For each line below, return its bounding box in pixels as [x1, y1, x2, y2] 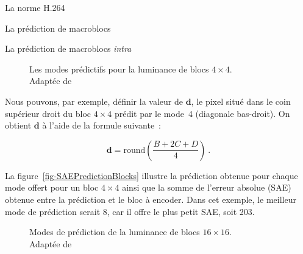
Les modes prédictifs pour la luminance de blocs [29, 62, 209, 75]
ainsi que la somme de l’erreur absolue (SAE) [122, 181, 291, 194]
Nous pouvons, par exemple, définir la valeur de [5, 94, 183, 107]
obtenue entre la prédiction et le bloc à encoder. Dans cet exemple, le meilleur [5, 192, 296, 205]
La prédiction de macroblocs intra [5, 42, 132, 55]
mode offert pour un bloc [5, 181, 99, 194]
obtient [5, 119, 32, 132]
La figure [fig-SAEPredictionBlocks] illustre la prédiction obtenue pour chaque [5, 169, 298, 182]
